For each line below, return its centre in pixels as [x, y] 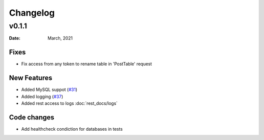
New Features [31, 78]
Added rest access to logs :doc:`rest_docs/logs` [69, 103]
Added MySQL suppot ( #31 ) [49, 90]
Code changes [32, 117]
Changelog [32, 13]
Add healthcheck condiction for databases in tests [72, 129]
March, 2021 [60, 38]
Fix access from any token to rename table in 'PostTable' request [87, 64]
